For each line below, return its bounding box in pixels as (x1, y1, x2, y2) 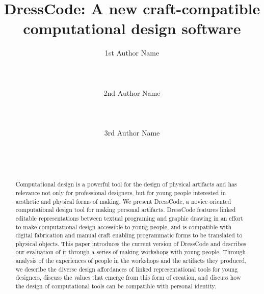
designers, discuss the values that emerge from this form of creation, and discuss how (15, 273, 241, 282)
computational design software (23, 18, 241, 39)
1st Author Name (104, 47, 160, 58)
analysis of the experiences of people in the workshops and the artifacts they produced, (15, 256, 247, 265)
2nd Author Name (103, 87, 161, 98)
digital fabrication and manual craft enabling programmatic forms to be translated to (15, 231, 243, 239)
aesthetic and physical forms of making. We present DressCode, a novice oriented (15, 197, 231, 205)
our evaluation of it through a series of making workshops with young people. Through (15, 248, 246, 256)
